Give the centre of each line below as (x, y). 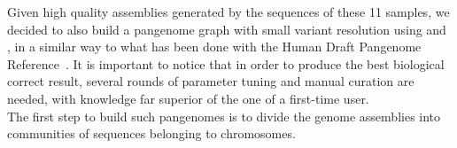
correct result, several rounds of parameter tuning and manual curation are (211, 81)
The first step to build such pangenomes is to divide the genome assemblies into (224, 116)
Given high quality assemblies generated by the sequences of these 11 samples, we (228, 12)
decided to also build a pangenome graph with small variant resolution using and (227, 29)
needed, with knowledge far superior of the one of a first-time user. (188, 98)
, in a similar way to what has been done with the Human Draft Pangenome (214, 47)
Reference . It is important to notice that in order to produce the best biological (226, 63)
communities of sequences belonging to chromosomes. (151, 133)
